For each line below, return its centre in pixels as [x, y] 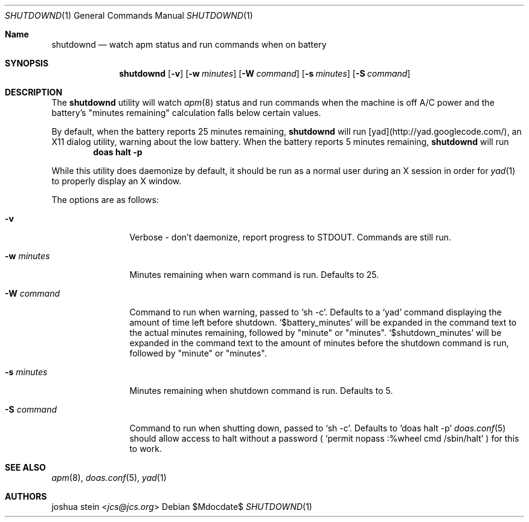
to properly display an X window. [117, 181]
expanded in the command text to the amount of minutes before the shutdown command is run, [319, 343]
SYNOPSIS [27, 63]
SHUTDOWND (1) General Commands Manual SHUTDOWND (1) [129, 15]
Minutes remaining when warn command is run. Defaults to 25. [254, 275]
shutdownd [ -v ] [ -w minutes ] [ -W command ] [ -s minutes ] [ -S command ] [265, 73]
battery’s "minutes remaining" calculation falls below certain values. [186, 113]
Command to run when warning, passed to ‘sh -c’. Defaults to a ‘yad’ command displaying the [316, 312]
